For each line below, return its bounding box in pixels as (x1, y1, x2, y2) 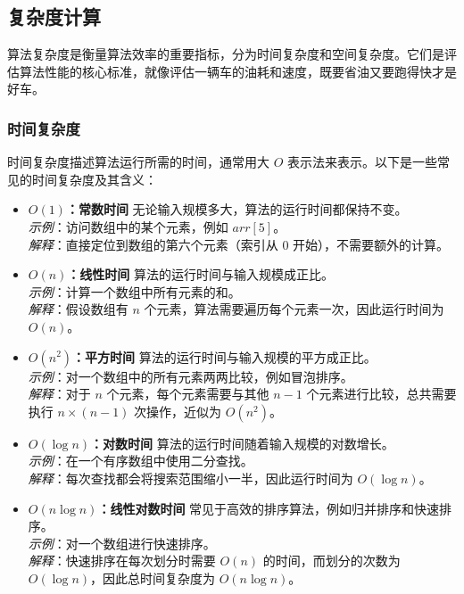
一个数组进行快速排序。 (78, 533, 216, 552)
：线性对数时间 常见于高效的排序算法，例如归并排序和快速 (97, 499, 440, 517)
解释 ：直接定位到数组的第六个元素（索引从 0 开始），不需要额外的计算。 (28, 235, 450, 253)
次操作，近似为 (134, 401, 222, 420)
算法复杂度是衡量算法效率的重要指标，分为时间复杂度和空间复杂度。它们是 (7, 45, 444, 63)
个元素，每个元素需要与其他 (106, 384, 269, 403)
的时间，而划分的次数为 (262, 551, 401, 570)
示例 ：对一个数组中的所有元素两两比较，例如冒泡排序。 (28, 367, 353, 385)
